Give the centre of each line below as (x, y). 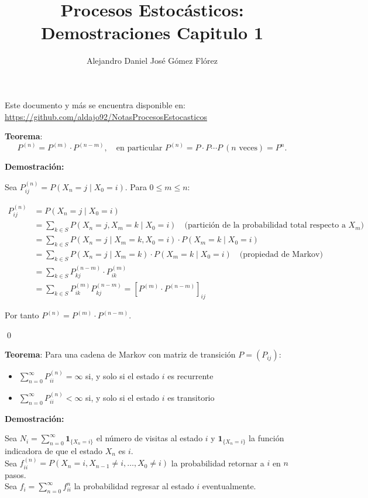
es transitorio (191, 397)
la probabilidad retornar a (218, 463)
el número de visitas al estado (149, 438)
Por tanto (22, 315)
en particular (139, 148)
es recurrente (190, 376)
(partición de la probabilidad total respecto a (265, 226)
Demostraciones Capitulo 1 (152, 32)
